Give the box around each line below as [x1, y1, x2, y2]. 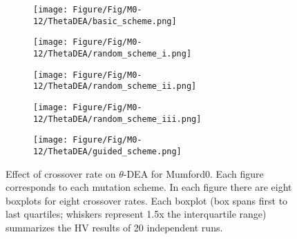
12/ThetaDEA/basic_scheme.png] [33, 16, 177, 26]
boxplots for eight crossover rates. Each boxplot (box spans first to [6, 193, 288, 207]
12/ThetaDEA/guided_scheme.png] [33, 146, 182, 156]
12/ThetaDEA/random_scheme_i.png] [33, 48, 192, 59]
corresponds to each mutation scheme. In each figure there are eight [6, 180, 292, 194]
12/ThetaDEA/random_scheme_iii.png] [33, 114, 202, 124]
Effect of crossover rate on [6, 166, 116, 180]
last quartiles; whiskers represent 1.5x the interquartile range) [6, 207, 267, 221]
